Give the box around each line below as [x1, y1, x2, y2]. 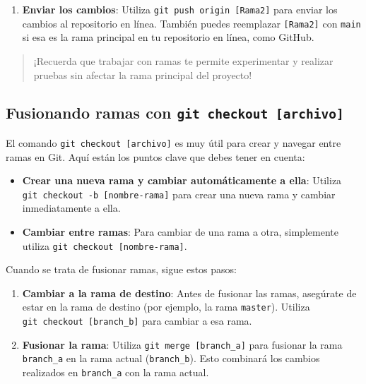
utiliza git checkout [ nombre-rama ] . [22, 238, 187, 253]
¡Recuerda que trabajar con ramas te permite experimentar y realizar [33, 53, 333, 68]
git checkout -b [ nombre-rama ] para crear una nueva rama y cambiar [22, 186, 336, 201]
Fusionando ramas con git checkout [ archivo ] [6, 102, 344, 124]
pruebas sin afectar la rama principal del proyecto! [33, 67, 252, 82]
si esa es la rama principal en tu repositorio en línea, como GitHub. [22, 30, 314, 44]
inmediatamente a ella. [22, 200, 121, 215]
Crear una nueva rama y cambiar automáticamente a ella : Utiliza [22, 173, 342, 188]
